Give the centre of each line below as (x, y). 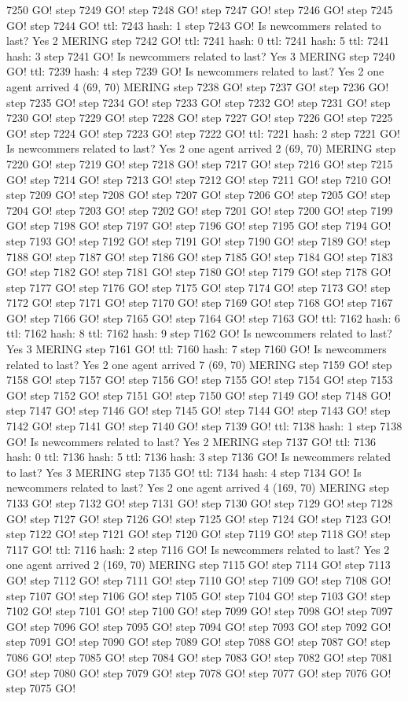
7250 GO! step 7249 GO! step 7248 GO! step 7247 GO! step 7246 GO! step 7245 (200, 9)
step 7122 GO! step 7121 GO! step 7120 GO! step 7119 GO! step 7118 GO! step (198, 534)
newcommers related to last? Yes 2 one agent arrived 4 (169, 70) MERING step (198, 487)
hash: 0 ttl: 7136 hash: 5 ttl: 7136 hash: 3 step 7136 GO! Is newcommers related (199, 457)
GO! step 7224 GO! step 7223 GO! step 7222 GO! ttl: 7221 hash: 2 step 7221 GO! (203, 133)
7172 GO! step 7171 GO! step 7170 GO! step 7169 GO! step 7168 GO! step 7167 (200, 303)
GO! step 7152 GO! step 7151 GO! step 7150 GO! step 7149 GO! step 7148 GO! (199, 395)
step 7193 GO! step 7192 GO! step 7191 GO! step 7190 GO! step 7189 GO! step (198, 240)
